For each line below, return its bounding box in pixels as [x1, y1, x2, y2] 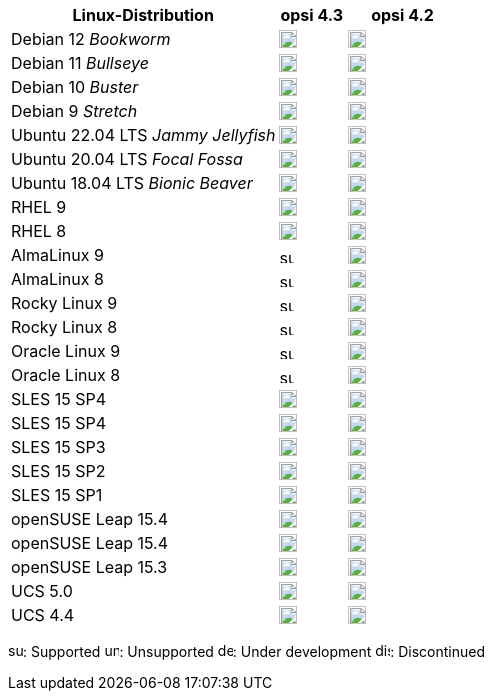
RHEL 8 [11, 221, 67, 241]
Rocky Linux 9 [11, 293, 118, 313]
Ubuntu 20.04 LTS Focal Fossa [11, 149, 243, 169]
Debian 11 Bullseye [11, 53, 149, 73]
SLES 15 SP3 [11, 437, 106, 457]
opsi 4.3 [280, 5, 344, 25]
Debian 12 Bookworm [11, 29, 171, 49]
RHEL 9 [11, 197, 67, 217]
